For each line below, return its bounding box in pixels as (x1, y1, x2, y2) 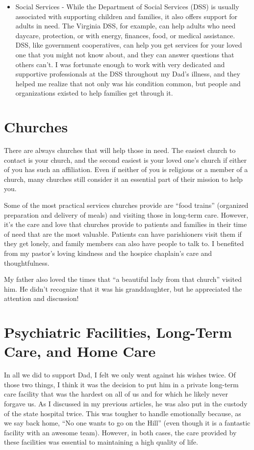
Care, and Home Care (4, 341, 156, 361)
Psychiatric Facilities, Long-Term (4, 322, 232, 342)
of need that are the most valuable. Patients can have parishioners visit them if (4, 228, 242, 239)
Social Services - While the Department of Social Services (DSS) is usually (15, 1, 239, 11)
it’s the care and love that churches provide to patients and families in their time (4, 219, 247, 229)
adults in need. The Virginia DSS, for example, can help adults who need (15, 21, 236, 31)
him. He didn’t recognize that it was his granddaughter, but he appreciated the (4, 283, 242, 294)
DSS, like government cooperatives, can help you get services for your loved (15, 40, 242, 50)
